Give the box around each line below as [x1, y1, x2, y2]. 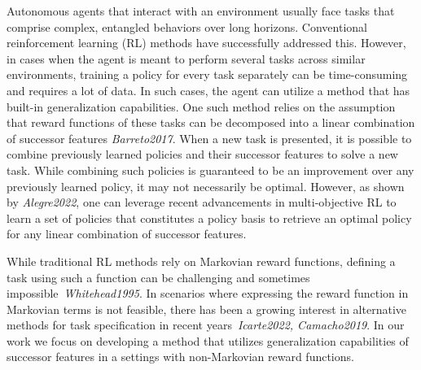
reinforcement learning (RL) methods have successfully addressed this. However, [7, 34, 406, 51]
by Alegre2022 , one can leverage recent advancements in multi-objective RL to [7, 194, 397, 211]
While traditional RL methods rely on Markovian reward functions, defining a [7, 252, 396, 269]
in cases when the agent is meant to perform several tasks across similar [7, 50, 366, 67]
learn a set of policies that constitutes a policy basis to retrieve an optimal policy [7, 209, 412, 226]
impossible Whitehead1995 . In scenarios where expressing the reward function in [7, 285, 409, 302]
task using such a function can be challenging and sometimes [7, 268, 310, 285]
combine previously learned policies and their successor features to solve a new [7, 146, 398, 163]
